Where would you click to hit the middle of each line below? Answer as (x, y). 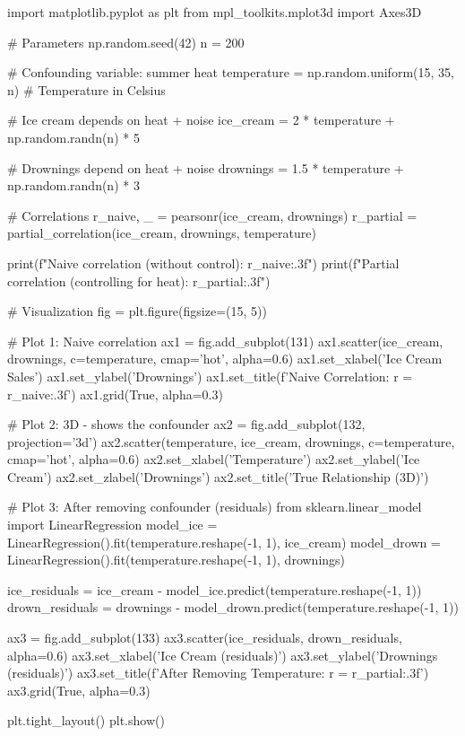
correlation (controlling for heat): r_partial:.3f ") (139, 280)
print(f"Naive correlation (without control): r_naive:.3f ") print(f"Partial (203, 263)
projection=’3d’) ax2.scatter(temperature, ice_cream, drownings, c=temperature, (231, 441)
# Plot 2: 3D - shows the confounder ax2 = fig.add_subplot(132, (186, 424)
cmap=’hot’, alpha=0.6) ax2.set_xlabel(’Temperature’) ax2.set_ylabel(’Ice (214, 459)
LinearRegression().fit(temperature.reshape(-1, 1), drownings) (177, 560)
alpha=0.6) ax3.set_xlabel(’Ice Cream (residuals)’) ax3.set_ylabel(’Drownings (223, 655)
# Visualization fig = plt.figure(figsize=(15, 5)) (137, 311)
